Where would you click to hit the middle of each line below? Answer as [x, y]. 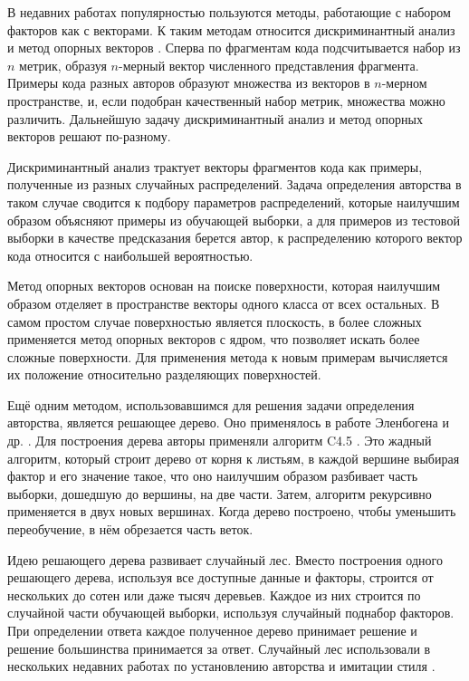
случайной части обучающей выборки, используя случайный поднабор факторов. [231, 613]
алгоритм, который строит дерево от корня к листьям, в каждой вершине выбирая [234, 458]
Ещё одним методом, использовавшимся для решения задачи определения [211, 404]
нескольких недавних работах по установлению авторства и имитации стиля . [221, 666]
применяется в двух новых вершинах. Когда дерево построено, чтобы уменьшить [232, 511]
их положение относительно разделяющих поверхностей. [164, 374]
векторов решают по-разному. [89, 136]
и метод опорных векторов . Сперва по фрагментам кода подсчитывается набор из [234, 48]
